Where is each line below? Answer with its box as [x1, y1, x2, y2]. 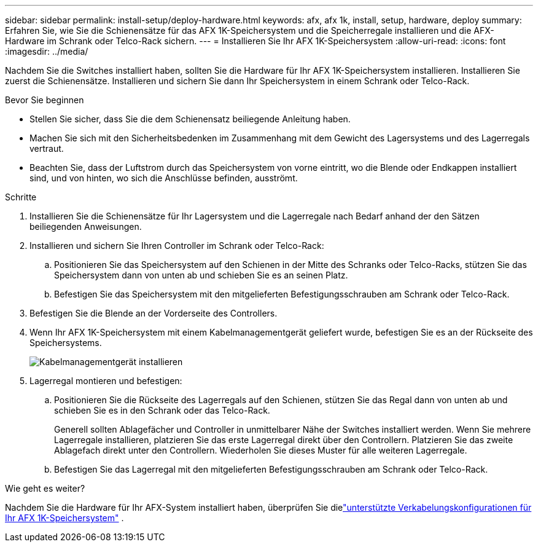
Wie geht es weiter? [5, 483, 85, 494]
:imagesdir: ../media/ [5, 46, 88, 57]
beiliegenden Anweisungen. [29, 221, 142, 232]
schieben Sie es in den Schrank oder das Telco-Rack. [54, 405, 270, 415]
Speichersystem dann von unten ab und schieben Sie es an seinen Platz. [54, 270, 348, 280]
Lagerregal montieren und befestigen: [29, 376, 182, 386]
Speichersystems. [29, 337, 102, 348]
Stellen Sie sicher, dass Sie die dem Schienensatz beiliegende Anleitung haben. [29, 114, 351, 124]
